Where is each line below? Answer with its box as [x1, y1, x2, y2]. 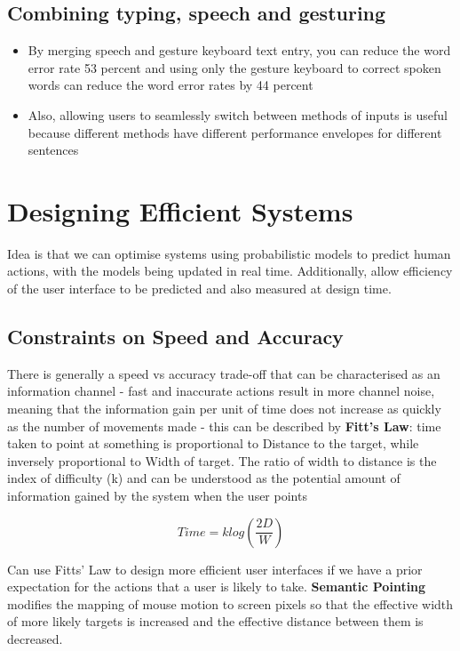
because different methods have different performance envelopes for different [28, 123, 442, 141]
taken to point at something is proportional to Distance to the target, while [7, 434, 419, 453]
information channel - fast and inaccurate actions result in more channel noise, [7, 382, 435, 400]
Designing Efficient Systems [7, 192, 353, 229]
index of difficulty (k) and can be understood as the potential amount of [7, 469, 401, 487]
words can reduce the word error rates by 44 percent [28, 76, 313, 94]
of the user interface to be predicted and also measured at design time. [7, 279, 392, 298]
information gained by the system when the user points [7, 486, 307, 505]
